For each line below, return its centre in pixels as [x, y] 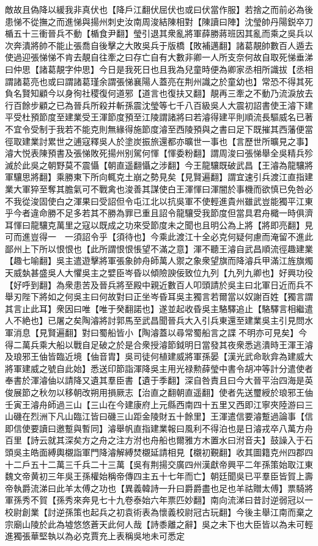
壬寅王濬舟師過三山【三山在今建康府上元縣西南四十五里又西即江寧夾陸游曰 [155, 404]
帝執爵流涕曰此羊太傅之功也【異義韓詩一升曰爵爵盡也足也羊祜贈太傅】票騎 [155, 488]
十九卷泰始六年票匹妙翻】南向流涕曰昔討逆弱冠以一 [210, 500]
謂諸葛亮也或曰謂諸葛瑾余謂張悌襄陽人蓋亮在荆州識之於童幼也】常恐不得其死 [159, 81]
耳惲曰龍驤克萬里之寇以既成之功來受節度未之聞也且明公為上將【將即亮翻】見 [159, 224]
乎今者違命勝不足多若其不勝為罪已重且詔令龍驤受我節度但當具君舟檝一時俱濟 [159, 213]
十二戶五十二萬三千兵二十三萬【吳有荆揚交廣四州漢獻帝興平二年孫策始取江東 [159, 464]
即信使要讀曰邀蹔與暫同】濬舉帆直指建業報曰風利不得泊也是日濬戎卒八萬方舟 [159, 428]
